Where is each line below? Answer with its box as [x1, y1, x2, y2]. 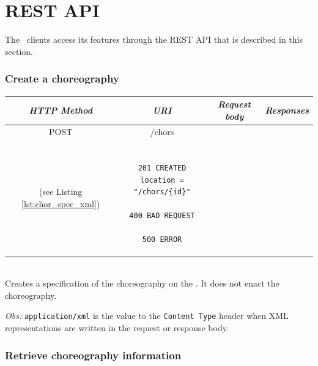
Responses [265, 103, 309, 116]
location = [140, 175, 184, 185]
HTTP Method [29, 103, 92, 116]
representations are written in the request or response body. [5, 321, 229, 334]
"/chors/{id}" [133, 188, 191, 197]
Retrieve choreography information [5, 347, 182, 362]
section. [5, 45, 33, 57]
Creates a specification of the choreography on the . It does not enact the [5, 277, 279, 290]
